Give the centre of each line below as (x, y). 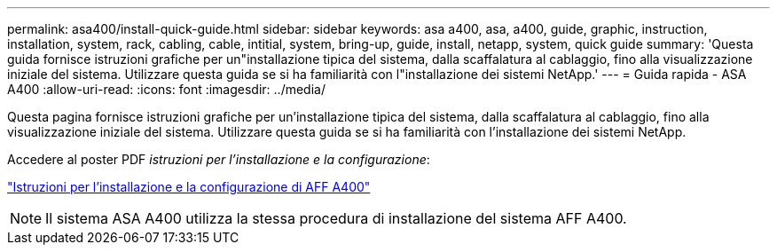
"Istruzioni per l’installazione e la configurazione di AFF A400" (189, 187)
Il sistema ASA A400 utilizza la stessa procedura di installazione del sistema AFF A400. (336, 218)
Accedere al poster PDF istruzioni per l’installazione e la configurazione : (219, 159)
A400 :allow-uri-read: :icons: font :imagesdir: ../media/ (166, 89)
